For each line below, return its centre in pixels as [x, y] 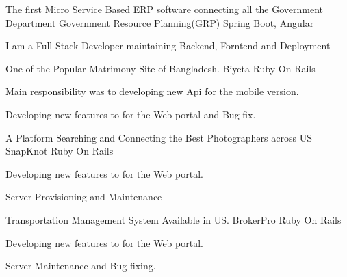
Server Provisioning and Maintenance [84, 197]
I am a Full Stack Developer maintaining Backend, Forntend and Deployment [168, 45]
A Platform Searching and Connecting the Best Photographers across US [159, 137]
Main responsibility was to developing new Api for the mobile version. [152, 91]
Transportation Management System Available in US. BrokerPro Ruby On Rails [173, 219]
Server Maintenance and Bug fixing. [81, 266]
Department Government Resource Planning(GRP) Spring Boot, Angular [160, 22]
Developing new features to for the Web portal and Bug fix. [131, 114]
